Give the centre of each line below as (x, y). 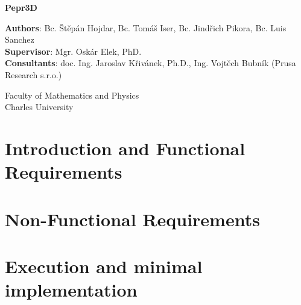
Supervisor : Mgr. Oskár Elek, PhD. (73, 51)
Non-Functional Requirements (132, 219)
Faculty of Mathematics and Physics (72, 95)
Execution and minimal (104, 266)
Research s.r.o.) (33, 74)
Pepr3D (21, 7)
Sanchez (20, 39)
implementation (71, 290)
